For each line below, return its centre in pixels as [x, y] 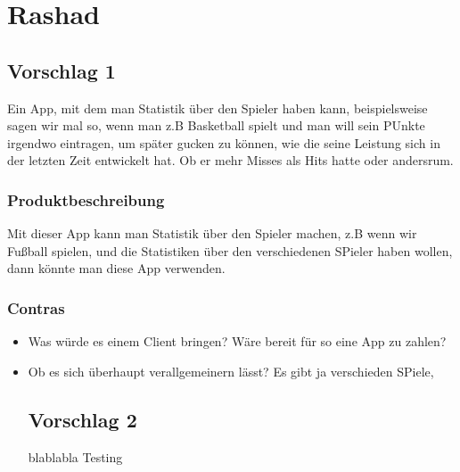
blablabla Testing [75, 456]
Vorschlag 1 [62, 70]
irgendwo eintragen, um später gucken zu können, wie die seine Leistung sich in [224, 142]
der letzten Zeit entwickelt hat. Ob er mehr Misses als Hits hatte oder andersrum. [230, 160]
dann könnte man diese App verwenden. [116, 268]
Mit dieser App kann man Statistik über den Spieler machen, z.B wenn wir [212, 233]
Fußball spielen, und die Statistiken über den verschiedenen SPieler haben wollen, [230, 250]
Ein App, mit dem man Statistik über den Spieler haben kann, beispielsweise [218, 108]
